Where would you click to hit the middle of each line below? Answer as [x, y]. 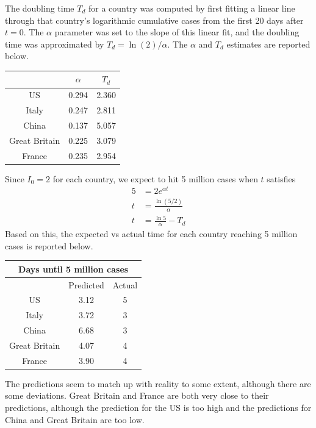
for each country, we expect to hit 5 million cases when [155, 178]
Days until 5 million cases [74, 269]
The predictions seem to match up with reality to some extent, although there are [158, 383]
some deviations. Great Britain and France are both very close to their [137, 395]
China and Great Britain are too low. [75, 419]
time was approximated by [55, 44]
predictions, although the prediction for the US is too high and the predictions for [158, 408]
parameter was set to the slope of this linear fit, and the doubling [177, 32]
